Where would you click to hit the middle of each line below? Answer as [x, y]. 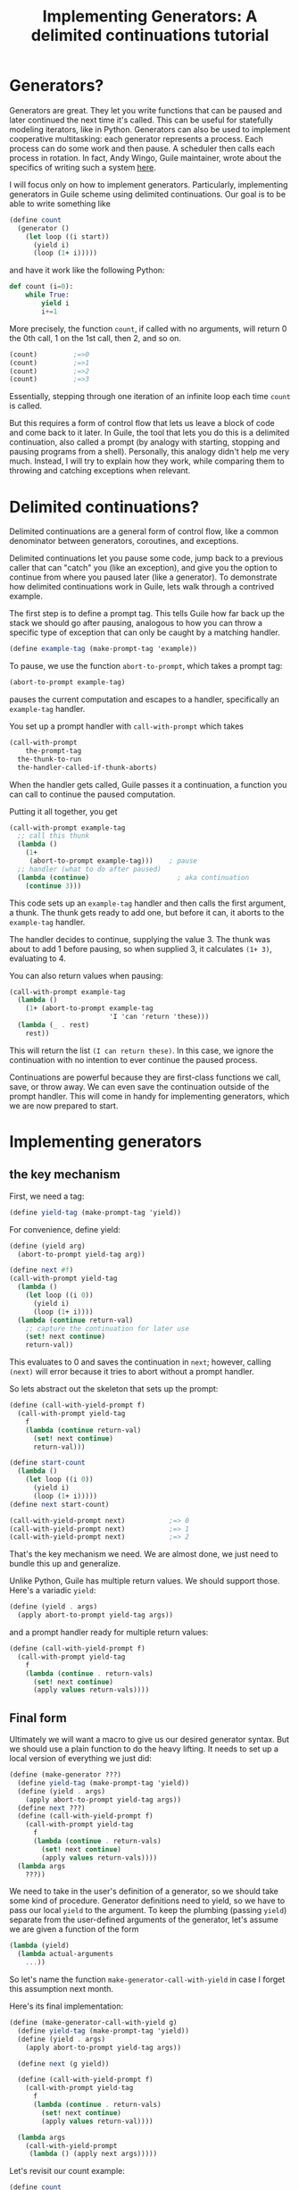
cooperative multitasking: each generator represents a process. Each [136, 138]
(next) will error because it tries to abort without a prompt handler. [132, 1372]
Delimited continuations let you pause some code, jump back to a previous [146, 558]
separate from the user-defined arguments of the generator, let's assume [144, 1920]
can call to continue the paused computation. [92, 794]
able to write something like [60, 204]
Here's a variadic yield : [53, 1591]
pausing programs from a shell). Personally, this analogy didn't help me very [149, 452]
